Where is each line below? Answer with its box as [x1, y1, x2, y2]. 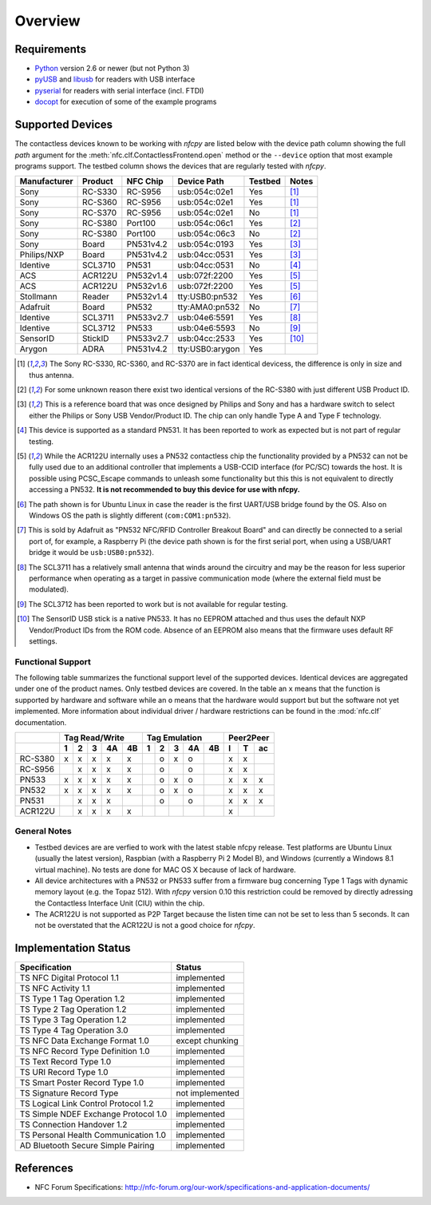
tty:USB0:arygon [177, 343, 240, 355]
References [14, 1161, 73, 1175]
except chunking [176, 1035, 239, 1046]
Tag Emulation [146, 732, 203, 743]
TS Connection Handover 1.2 [19, 1119, 128, 1130]
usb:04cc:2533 [177, 333, 235, 344]
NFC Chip [126, 176, 164, 187]
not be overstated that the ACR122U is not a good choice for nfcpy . [34, 921, 255, 930]
